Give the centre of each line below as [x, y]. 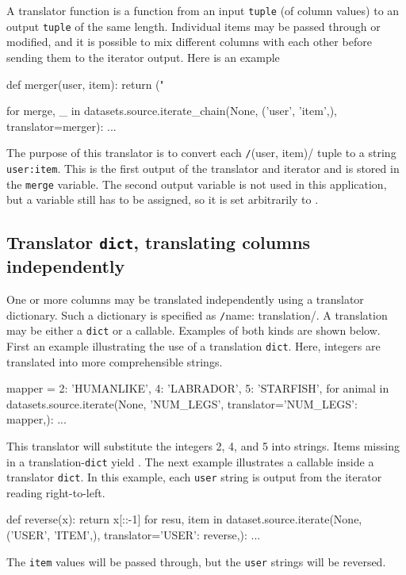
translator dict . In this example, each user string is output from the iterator [194, 477]
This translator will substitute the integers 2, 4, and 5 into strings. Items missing [203, 445]
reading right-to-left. [56, 492]
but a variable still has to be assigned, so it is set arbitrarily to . [163, 199]
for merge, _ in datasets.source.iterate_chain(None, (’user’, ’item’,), [172, 111]
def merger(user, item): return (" [85, 84]
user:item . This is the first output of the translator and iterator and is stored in [203, 168]
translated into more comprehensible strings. [115, 361]
